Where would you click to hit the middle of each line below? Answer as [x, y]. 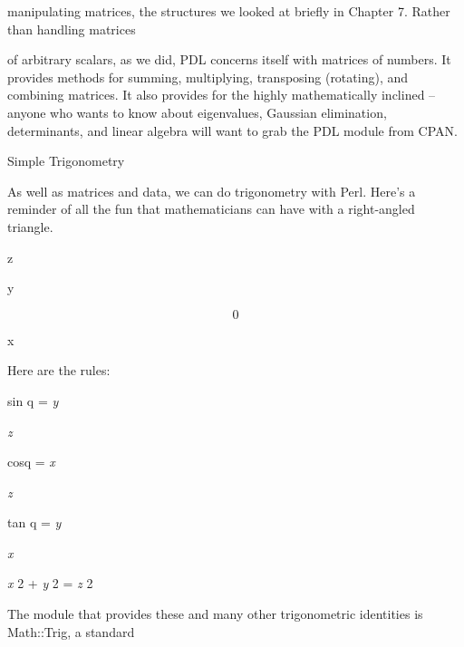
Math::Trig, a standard [71, 631]
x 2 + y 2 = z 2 [50, 583]
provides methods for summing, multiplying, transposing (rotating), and [208, 77]
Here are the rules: [59, 370]
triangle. [30, 226]
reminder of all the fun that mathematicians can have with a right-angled [211, 209]
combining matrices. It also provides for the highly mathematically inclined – [222, 95]
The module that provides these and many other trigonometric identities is [215, 614]
